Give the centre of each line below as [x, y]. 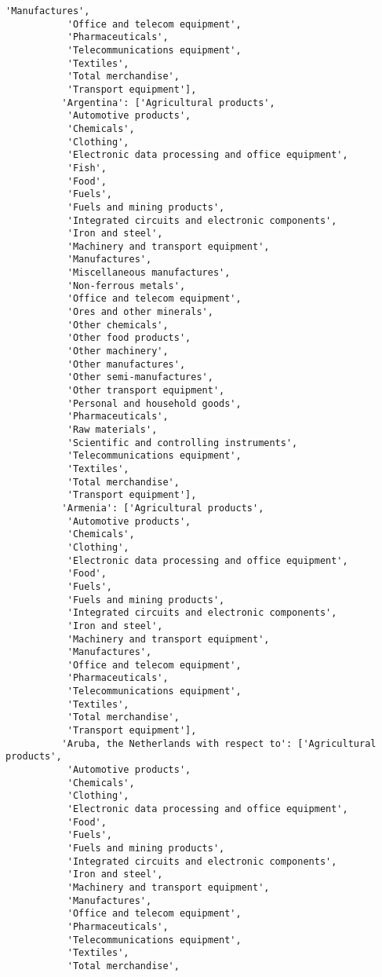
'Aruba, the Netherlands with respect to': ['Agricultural [219, 743]
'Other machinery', [118, 351]
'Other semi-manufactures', [140, 377]
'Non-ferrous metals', [126, 285]
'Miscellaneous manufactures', [149, 273]
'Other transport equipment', [146, 391]
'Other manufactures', [126, 364]
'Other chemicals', [118, 325]
